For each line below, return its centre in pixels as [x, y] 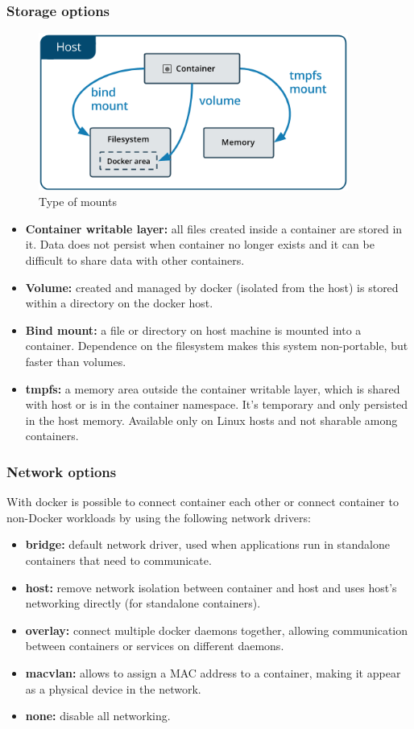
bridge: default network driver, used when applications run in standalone [208, 544]
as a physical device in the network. [113, 688]
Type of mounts [78, 202]
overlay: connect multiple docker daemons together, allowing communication [217, 630]
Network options [62, 471]
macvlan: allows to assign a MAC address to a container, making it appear [213, 672]
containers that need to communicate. [118, 560]
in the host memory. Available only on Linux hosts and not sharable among [211, 420]
